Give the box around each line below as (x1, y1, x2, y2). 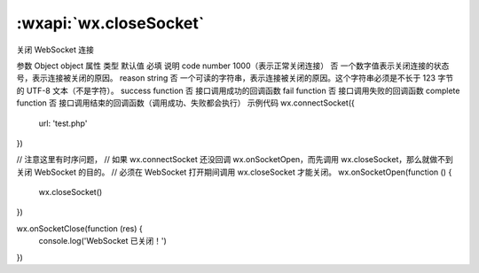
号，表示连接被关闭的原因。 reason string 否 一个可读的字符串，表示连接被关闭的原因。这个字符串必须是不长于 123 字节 (16, 73, 454, 83)
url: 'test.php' (38, 118, 88, 129)
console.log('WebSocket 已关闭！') (38, 236, 168, 246)
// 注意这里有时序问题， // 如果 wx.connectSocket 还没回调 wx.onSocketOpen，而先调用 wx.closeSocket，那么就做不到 (16, 154, 453, 165)
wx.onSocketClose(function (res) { (16, 222, 143, 234)
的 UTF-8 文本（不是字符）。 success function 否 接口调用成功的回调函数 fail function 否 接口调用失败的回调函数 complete (16, 85, 460, 96)
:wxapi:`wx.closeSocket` (16, 13, 205, 33)
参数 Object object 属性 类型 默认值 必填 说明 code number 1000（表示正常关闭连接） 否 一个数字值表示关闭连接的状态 (16, 60, 450, 71)
